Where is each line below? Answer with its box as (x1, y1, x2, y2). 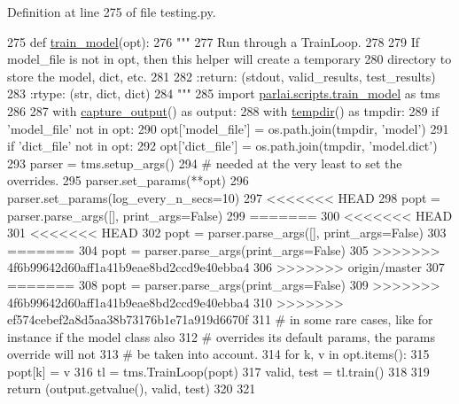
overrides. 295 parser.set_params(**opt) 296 (7, 171, 249, 190)
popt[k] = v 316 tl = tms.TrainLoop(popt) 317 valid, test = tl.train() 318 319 (7, 361, 430, 380)
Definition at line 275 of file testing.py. (7, 3, 216, 20)
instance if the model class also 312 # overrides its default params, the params (7, 327, 435, 346)
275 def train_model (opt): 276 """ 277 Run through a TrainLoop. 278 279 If (7, 32, 420, 50)
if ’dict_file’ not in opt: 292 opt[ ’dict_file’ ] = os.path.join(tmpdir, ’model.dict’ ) (7, 136, 438, 155)
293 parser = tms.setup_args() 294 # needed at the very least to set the (7, 153, 402, 172)
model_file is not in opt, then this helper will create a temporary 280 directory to (7, 50, 452, 68)
